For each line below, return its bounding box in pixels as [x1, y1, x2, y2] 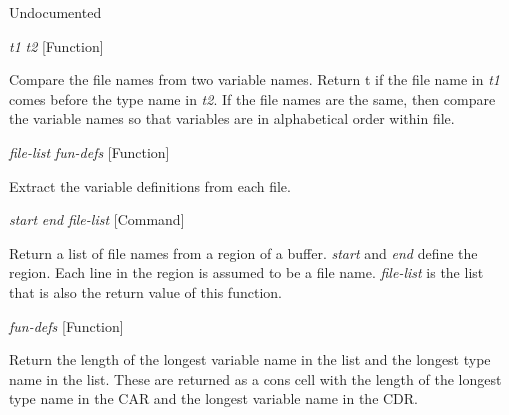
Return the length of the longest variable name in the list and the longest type [9, 349, 491, 370]
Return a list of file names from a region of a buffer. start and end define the [9, 242, 478, 263]
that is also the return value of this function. [9, 281, 282, 302]
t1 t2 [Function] [9, 35, 104, 56]
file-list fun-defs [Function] [9, 141, 170, 162]
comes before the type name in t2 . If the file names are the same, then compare [9, 88, 496, 109]
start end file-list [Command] [9, 209, 185, 230]
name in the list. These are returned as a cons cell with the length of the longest [9, 368, 502, 389]
